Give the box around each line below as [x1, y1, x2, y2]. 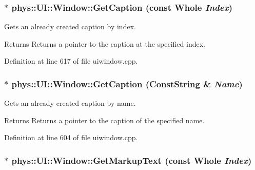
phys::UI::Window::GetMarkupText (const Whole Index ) [11, 154, 252, 166]
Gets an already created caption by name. [4, 98, 136, 108]
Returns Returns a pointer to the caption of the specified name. [4, 115, 205, 125]
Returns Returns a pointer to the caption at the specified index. [4, 38, 205, 49]
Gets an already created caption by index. [4, 21, 136, 32]
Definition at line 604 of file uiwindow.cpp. [4, 132, 138, 143]
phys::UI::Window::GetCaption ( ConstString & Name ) [11, 77, 243, 90]
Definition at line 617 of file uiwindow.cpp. [4, 55, 138, 66]
